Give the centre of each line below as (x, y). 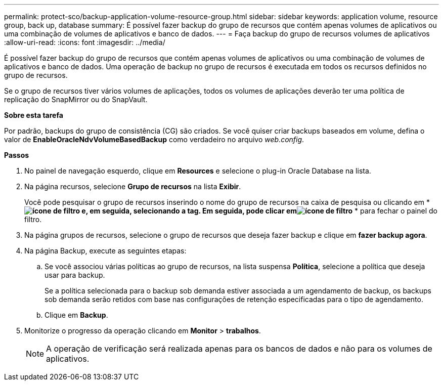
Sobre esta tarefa (34, 115)
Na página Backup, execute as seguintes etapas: (105, 251)
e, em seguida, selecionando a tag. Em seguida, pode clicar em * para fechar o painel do (259, 211)
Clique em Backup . (76, 315)
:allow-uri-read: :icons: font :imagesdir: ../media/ (85, 42)
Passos (17, 155)
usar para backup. (75, 275)
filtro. (33, 219)
